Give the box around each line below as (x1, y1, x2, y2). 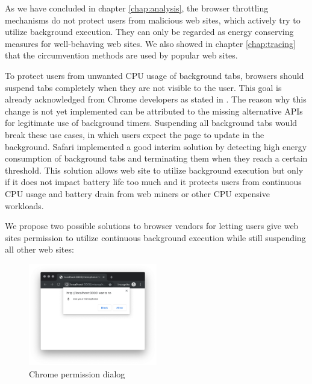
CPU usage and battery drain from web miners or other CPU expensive (5, 187, 270, 200)
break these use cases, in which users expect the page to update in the (5, 128, 264, 140)
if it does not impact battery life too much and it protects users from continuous (5, 175, 302, 188)
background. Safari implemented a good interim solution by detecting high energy (5, 140, 307, 153)
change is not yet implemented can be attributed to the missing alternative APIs (5, 104, 303, 117)
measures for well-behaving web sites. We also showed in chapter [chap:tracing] (5, 37, 296, 49)
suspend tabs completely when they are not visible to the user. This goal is (5, 81, 282, 93)
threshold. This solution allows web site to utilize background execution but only (5, 163, 304, 176)
